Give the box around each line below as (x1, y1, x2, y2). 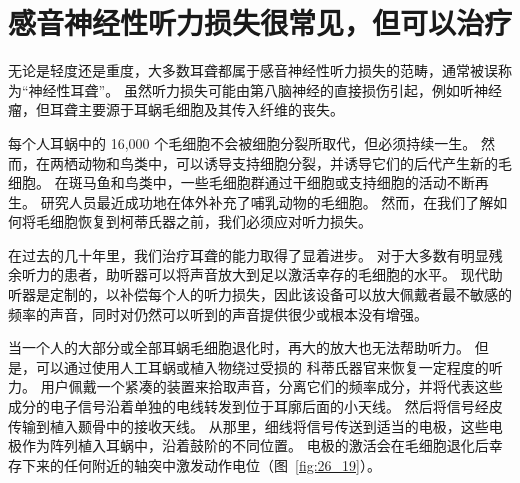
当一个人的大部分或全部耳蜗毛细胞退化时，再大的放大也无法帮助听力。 (8, 337, 470, 358)
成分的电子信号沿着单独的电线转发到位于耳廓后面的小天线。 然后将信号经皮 (8, 396, 503, 417)
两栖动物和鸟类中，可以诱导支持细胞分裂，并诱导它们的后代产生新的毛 (49, 152, 512, 173)
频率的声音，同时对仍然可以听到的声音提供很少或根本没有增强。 (8, 303, 428, 324)
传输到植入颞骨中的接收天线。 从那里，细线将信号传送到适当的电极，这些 (8, 415, 489, 436)
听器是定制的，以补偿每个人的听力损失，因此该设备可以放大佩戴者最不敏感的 (8, 284, 512, 305)
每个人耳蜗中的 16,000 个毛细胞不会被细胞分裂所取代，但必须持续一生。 (8, 132, 477, 153)
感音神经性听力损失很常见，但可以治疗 (8, 2, 513, 43)
